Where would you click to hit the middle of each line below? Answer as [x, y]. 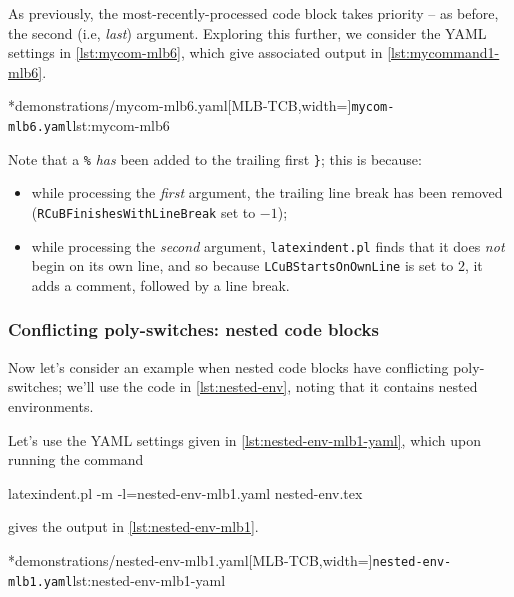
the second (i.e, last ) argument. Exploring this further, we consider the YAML [247, 32]
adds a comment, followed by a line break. [160, 284]
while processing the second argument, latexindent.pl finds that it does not [268, 245]
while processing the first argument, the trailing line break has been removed [267, 192]
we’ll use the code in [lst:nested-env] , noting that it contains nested [272, 386]
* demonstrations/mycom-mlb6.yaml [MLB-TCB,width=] [180, 105]
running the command [76, 459]
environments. [51, 405]
